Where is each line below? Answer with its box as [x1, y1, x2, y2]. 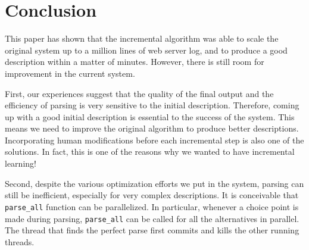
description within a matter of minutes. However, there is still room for [5, 55, 264, 68]
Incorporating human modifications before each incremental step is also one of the [5, 133, 304, 146]
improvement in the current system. [5, 67, 135, 79]
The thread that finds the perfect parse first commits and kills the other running [5, 224, 299, 236]
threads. [5, 235, 35, 248]
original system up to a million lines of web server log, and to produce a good [5, 43, 288, 56]
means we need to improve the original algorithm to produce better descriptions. [5, 122, 299, 135]
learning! [5, 157, 36, 170]
